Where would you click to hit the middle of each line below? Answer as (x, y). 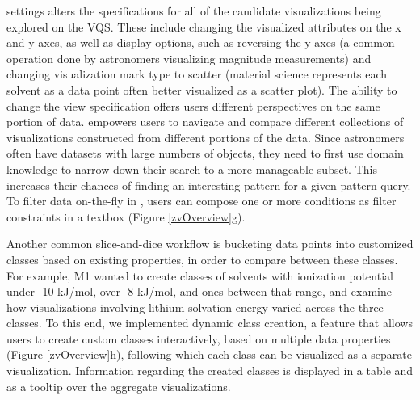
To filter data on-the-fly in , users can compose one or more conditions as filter (202, 201)
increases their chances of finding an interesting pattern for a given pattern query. (209, 185)
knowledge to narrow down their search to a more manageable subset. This (192, 168)
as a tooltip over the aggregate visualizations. (119, 386)
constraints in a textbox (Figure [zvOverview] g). (126, 216)
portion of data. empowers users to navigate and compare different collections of (205, 122)
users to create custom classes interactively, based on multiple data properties (199, 338)
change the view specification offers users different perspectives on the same (193, 105)
